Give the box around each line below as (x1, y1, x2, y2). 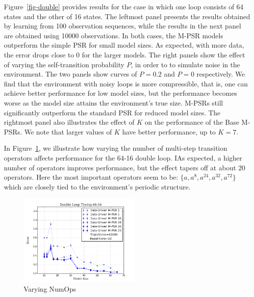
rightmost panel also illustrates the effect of (4, 117, 134, 127)
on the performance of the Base (145, 117, 239, 127)
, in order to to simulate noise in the (130, 59, 240, 69)
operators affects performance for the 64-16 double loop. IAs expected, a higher (4, 152, 242, 162)
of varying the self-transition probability (4, 59, 125, 69)
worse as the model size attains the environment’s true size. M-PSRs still (4, 97, 223, 108)
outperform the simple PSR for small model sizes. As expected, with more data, (4, 40, 244, 50)
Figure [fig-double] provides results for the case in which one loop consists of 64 (4, 1, 244, 11)
